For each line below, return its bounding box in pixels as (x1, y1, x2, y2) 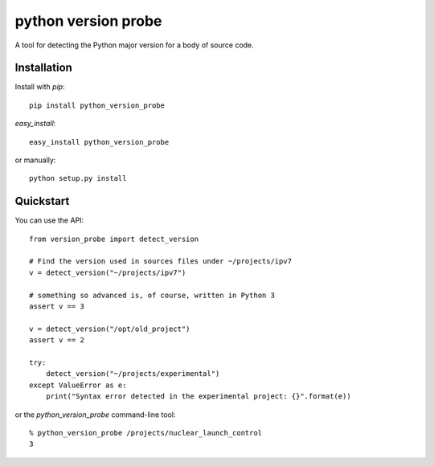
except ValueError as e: (29, 380, 127, 390)
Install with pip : (14, 82, 65, 92)
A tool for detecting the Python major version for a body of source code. (14, 40, 255, 50)
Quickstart (14, 194, 70, 208)
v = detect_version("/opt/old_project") (29, 324, 190, 333)
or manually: (14, 155, 56, 165)
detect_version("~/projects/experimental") (45, 370, 220, 378)
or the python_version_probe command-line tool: (14, 410, 176, 419)
